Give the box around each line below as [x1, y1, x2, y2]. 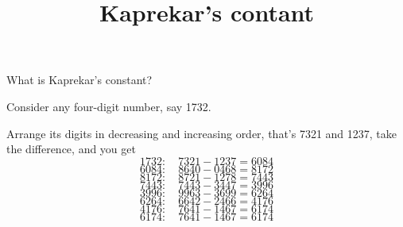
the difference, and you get [6, 140, 136, 157]
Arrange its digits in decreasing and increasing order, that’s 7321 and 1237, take [6, 125, 397, 141]
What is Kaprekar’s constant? [6, 71, 153, 88]
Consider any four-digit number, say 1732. [6, 98, 211, 114]
